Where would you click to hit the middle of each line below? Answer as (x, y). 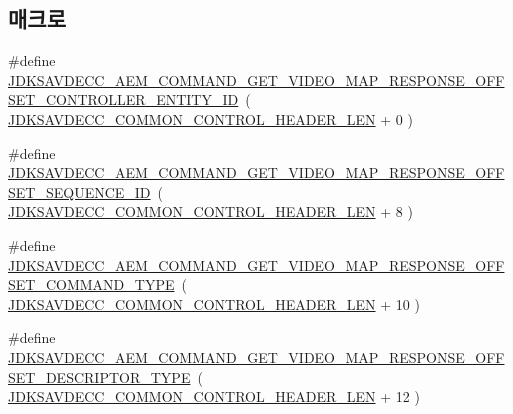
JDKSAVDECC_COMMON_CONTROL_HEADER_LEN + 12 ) (214, 396)
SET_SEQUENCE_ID (79, 191)
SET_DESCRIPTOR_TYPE (99, 376)
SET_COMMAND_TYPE (91, 284)
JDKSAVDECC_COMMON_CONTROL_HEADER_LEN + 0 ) (210, 118)
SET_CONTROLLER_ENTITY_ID (123, 99)
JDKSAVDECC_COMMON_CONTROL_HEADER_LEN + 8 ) (210, 211)
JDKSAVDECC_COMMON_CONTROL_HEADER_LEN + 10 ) (214, 303)
